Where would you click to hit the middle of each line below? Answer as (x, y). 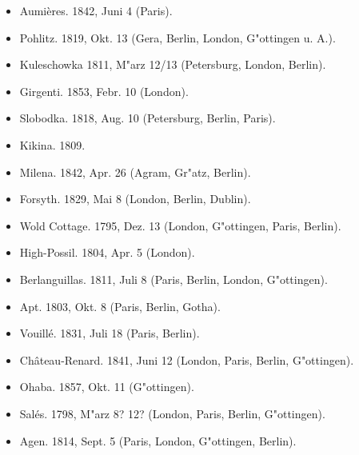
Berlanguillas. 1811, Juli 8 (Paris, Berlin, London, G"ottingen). (174, 279)
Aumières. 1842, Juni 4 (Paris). (96, 10)
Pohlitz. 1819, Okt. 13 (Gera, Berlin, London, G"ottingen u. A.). (178, 37)
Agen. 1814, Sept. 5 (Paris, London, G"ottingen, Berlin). (158, 440)
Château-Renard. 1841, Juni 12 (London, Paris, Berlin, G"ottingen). (187, 359)
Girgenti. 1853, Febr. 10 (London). (104, 91)
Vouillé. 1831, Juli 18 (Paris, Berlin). (110, 333)
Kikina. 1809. (52, 144)
